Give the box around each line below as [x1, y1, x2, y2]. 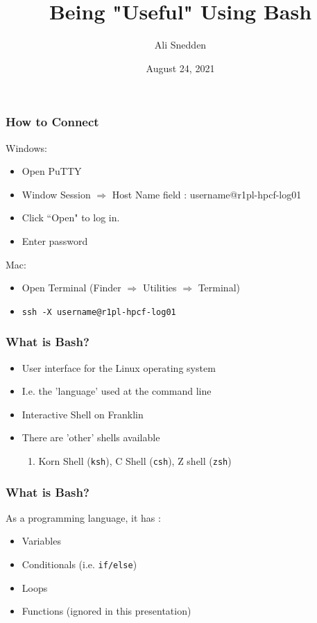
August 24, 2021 [146, 60, 215, 75]
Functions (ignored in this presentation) [22, 604, 191, 618]
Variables [22, 534, 61, 548]
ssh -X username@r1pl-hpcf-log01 [22, 307, 176, 317]
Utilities [142, 280, 177, 295]
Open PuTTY [22, 164, 82, 178]
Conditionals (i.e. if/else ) [22, 557, 137, 572]
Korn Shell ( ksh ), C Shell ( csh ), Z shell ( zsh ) [38, 454, 232, 468]
